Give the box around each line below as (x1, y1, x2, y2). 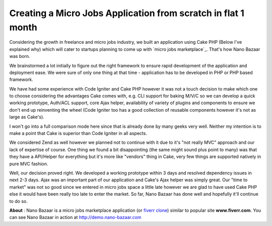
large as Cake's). (9, 114, 45, 120)
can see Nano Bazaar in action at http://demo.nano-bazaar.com (9, 214, 142, 220)
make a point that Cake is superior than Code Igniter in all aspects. (9, 130, 147, 136)
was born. (9, 53, 30, 59)
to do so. (9, 198, 28, 204)
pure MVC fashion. (9, 161, 48, 167)
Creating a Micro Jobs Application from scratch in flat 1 (9, 8, 244, 19)
